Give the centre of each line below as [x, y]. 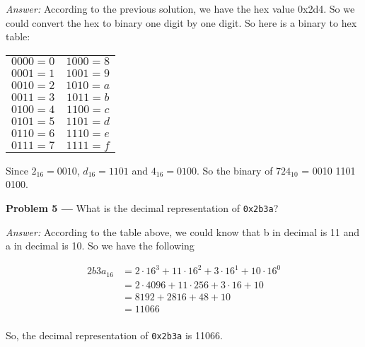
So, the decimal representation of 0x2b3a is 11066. [114, 335]
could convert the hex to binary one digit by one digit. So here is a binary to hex [181, 22]
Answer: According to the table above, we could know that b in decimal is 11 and [183, 231]
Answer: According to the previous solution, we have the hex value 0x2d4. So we [180, 8]
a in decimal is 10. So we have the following [100, 246]
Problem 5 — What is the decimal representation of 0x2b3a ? [142, 207]
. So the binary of [235, 170]
